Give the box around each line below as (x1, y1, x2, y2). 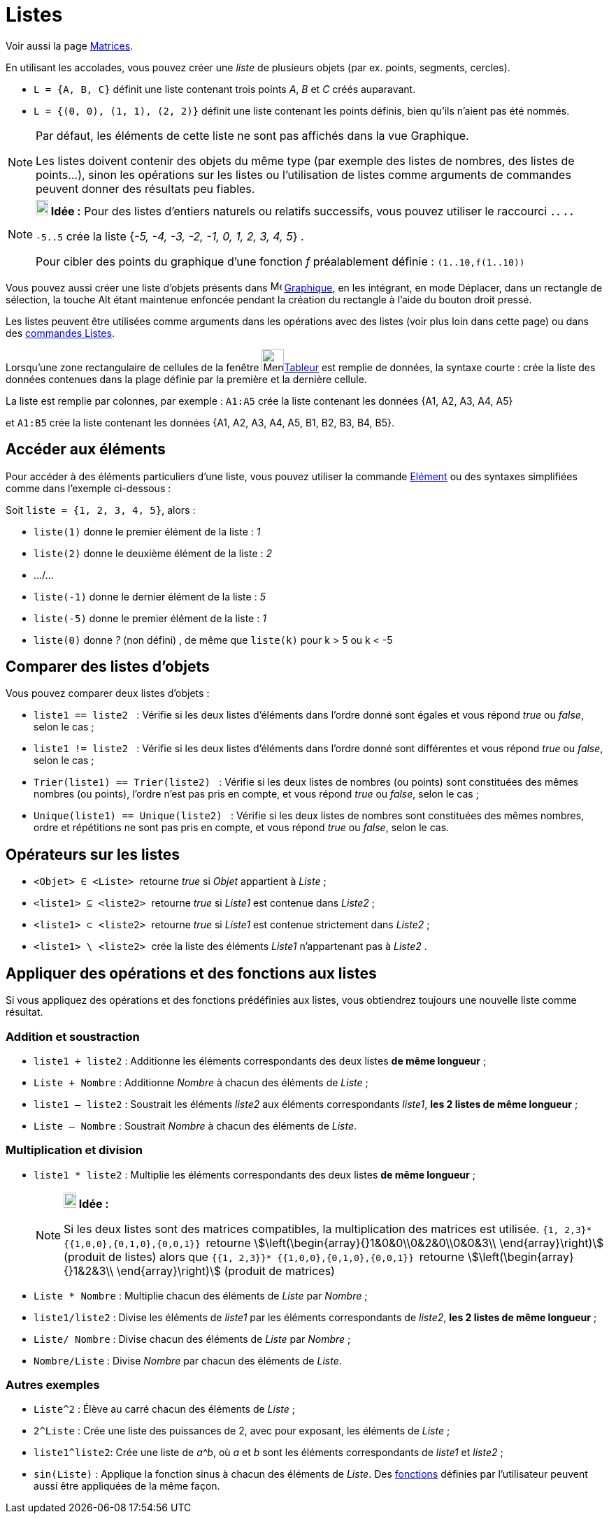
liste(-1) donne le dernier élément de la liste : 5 (34, 590, 266, 603)
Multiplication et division (6, 1143, 143, 1158)
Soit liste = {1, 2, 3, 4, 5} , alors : (6, 503, 196, 516)
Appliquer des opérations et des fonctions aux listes (6, 964, 377, 982)
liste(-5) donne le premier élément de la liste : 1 (34, 612, 266, 624)
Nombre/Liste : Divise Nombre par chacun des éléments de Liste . (34, 1354, 342, 1367)
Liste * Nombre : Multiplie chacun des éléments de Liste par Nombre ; (34, 1289, 368, 1302)
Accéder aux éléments (6, 440, 166, 459)
